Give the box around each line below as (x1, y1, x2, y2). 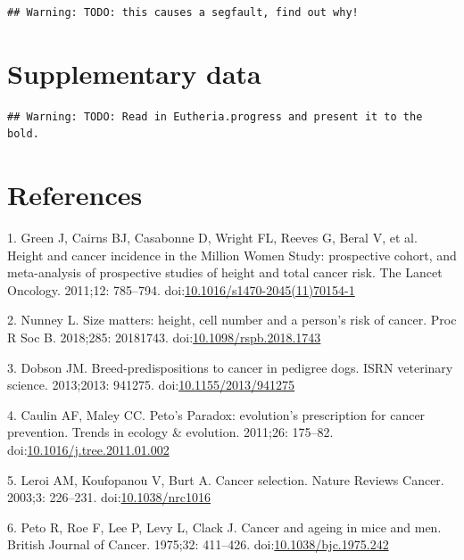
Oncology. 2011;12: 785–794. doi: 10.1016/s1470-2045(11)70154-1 (7, 280, 355, 299)
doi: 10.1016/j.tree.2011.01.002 (7, 440, 170, 458)
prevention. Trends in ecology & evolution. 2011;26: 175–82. (7, 423, 334, 441)
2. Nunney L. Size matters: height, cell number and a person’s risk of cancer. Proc (7, 310, 457, 329)
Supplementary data (7, 54, 261, 91)
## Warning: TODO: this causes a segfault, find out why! (7, 6, 359, 19)
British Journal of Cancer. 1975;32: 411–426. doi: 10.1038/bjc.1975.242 (7, 535, 389, 554)
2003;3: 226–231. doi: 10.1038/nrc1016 (7, 488, 211, 506)
